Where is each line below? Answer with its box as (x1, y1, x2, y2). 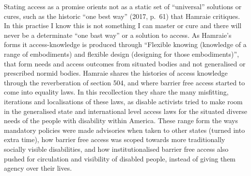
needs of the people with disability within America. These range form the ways (4, 115, 238, 126)
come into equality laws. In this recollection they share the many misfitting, (4, 87, 229, 97)
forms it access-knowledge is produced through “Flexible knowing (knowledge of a (4, 39, 247, 49)
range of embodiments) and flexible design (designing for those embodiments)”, (4, 48, 239, 59)
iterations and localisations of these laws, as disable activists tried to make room (4, 96, 243, 106)
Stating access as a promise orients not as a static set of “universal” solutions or (4, 1, 242, 11)
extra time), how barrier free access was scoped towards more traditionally (4, 134, 225, 144)
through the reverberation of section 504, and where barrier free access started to (4, 77, 245, 87)
